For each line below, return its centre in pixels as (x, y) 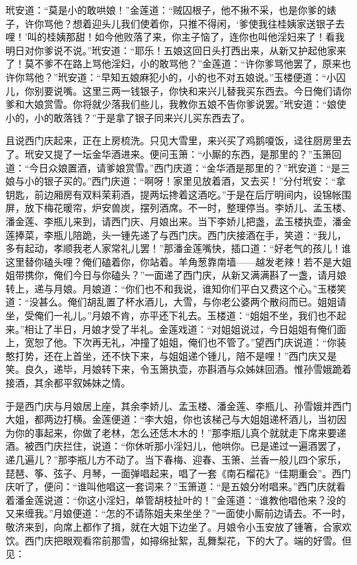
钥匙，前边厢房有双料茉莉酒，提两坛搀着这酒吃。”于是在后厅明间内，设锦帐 (174, 194)
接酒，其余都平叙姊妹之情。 (68, 383)
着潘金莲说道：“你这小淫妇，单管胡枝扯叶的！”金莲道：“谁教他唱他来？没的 (176, 499)
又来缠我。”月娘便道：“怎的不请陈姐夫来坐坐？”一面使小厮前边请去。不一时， (178, 513)
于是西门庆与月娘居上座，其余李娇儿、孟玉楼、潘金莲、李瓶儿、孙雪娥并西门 (178, 405)
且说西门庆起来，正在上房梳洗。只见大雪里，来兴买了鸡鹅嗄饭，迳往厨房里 (174, 140)
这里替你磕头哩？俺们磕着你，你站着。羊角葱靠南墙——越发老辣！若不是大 (174, 261)
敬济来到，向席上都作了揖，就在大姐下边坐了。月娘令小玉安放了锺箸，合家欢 (178, 526)
